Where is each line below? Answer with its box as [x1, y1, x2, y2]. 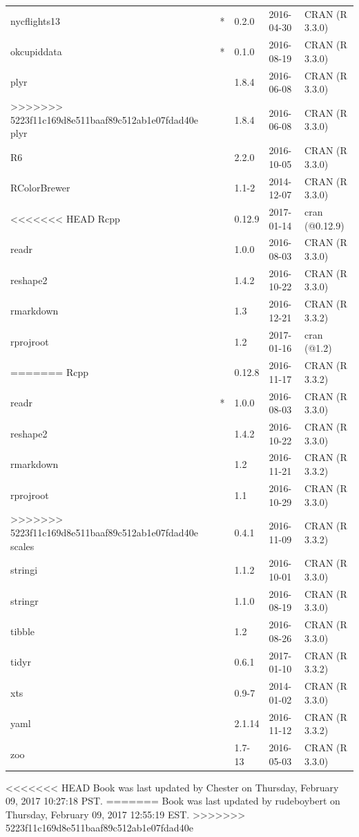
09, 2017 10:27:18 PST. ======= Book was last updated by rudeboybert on [6, 793, 340, 808]
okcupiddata [10, 44, 62, 58]
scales [10, 538, 35, 553]
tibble [10, 624, 35, 639]
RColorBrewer [10, 180, 70, 195]
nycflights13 [10, 13, 61, 28]
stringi [10, 563, 38, 577]
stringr [10, 593, 39, 608]
